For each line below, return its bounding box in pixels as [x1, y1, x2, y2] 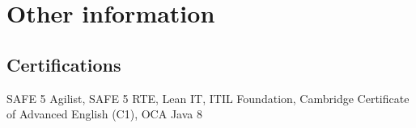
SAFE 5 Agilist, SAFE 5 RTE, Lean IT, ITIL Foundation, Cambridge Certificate [6, 89, 410, 106]
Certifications [6, 52, 121, 76]
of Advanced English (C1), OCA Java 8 [6, 105, 202, 122]
